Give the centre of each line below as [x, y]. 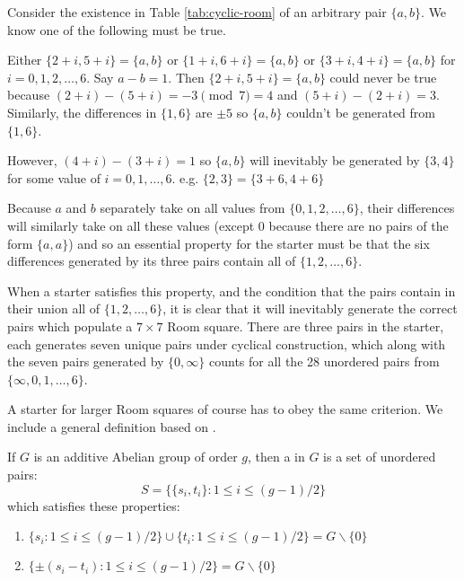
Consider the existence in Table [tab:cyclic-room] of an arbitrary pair [197, 12]
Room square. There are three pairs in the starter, [306, 326]
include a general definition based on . [112, 426]
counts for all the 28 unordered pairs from [324, 361]
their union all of [54, 308]
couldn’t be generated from [361, 112]
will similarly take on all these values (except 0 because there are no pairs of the [228, 225]
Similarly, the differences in [82, 112]
